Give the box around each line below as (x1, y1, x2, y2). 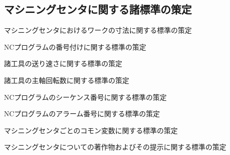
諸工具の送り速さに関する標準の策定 (4, 58, 122, 69)
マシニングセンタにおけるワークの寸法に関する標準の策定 (4, 25, 192, 35)
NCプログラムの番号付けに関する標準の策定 (4, 41, 147, 52)
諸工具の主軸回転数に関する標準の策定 (4, 75, 129, 85)
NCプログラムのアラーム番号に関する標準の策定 (4, 108, 160, 119)
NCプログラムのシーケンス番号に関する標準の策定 (4, 91, 167, 102)
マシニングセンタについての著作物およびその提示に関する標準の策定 (4, 142, 227, 152)
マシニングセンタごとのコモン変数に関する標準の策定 (4, 125, 178, 135)
